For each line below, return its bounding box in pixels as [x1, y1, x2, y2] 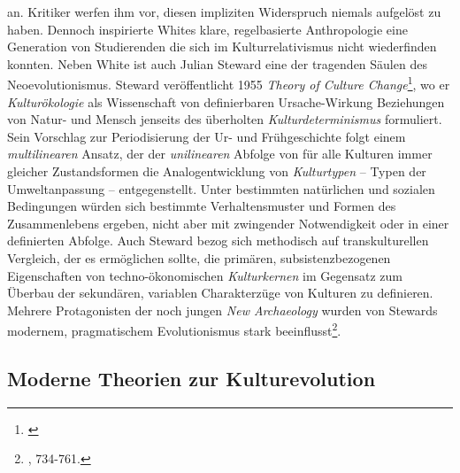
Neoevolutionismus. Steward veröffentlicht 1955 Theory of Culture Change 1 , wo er [7, 73, 450, 94]
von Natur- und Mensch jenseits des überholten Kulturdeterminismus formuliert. [7, 110, 442, 128]
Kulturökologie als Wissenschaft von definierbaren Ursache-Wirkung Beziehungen [7, 92, 445, 111]
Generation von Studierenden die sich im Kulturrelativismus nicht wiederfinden [7, 37, 437, 56]
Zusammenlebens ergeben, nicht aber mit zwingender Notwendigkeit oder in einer [7, 213, 449, 232]
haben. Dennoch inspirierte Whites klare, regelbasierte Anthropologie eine [7, 19, 408, 38]
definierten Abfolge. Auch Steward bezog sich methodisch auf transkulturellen [7, 231, 429, 250]
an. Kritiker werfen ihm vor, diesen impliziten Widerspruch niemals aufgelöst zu [7, 3, 441, 20]
